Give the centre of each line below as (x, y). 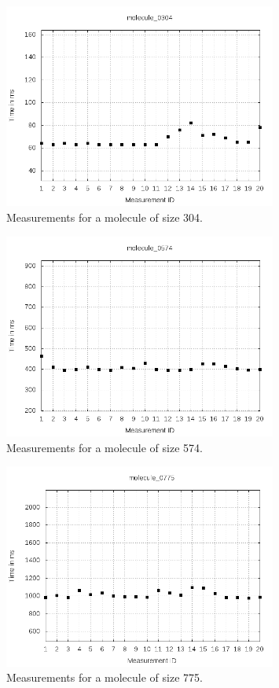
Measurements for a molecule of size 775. (105, 677)
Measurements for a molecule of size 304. (105, 217)
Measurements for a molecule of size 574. (105, 447)
